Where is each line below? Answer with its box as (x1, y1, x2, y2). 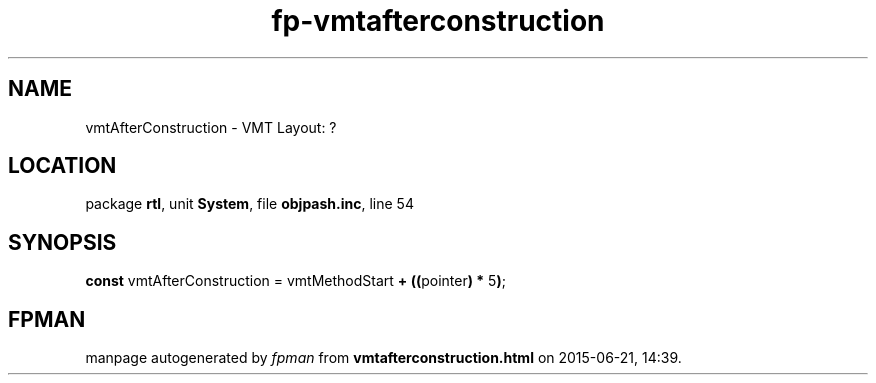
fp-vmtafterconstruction (271, 4, 605, 38)
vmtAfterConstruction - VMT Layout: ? (85, 118, 337, 136)
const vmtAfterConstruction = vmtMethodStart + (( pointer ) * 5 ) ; (85, 272, 506, 290)
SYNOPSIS (8, 229, 117, 255)
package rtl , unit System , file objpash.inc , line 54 (85, 195, 414, 213)
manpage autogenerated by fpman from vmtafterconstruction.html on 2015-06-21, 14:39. (85, 349, 682, 367)
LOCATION (8, 153, 117, 179)
